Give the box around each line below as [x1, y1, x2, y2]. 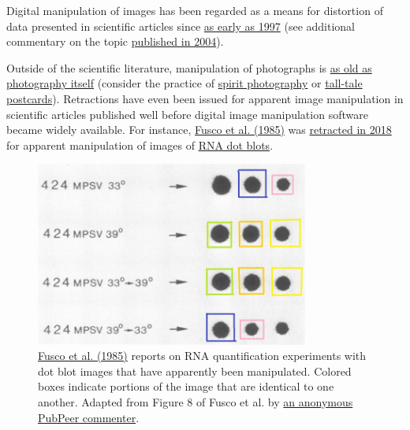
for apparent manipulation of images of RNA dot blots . [6, 136, 274, 153]
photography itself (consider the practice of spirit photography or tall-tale [6, 75, 363, 91]
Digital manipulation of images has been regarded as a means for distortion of [6, 2, 383, 18]
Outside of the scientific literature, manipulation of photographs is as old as [6, 59, 372, 76]
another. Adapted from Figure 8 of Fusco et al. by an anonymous [38, 394, 353, 410]
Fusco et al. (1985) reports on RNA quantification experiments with [38, 347, 367, 364]
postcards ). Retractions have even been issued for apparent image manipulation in [6, 90, 404, 106]
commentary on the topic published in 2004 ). [6, 33, 224, 50]
